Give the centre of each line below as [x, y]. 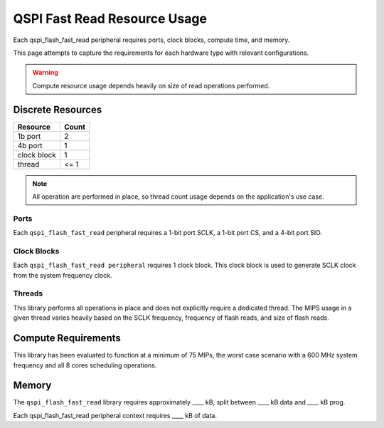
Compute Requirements [67, 338]
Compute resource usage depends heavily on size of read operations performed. [151, 85]
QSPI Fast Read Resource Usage [110, 19]
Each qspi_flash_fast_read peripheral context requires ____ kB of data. [115, 415]
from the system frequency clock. [63, 275]
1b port [29, 136]
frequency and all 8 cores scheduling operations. [85, 365]
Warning [45, 73]
